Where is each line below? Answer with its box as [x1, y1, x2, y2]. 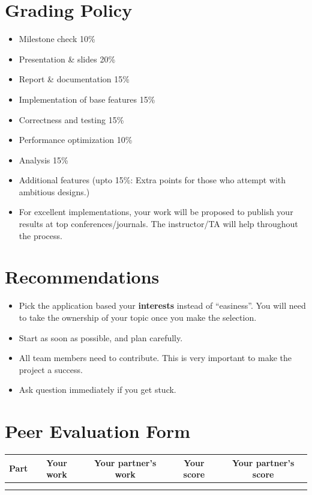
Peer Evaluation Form [5, 419, 191, 443]
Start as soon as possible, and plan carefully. [19, 331, 183, 344]
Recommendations [5, 264, 160, 289]
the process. [19, 229, 62, 241]
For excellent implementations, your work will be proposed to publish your [19, 205, 293, 218]
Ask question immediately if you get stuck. [19, 383, 176, 396]
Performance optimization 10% [19, 133, 133, 146]
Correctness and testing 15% [19, 113, 124, 126]
